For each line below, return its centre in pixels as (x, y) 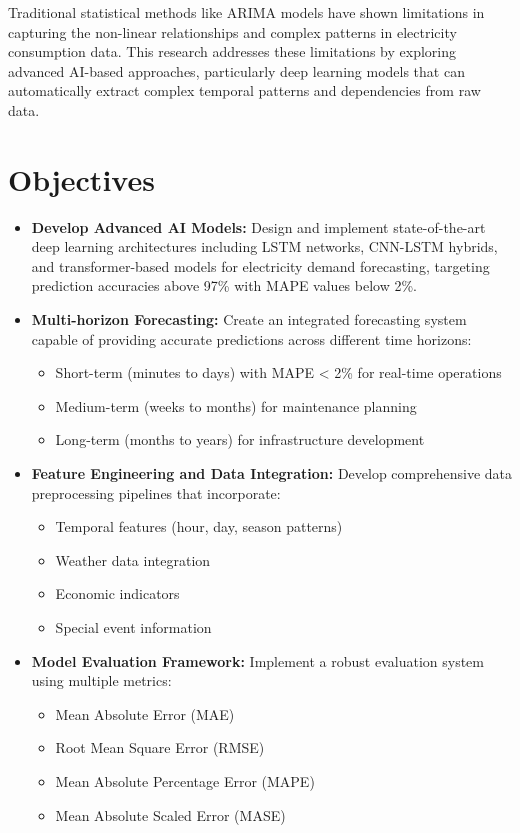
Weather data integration (133, 559)
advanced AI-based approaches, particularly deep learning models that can (236, 70)
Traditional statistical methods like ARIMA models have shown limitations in (246, 12)
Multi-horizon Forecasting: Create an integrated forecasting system (249, 319)
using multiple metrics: (101, 680)
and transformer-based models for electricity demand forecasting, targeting (260, 265)
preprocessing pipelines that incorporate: (156, 492)
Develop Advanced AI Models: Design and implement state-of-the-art (258, 226)
